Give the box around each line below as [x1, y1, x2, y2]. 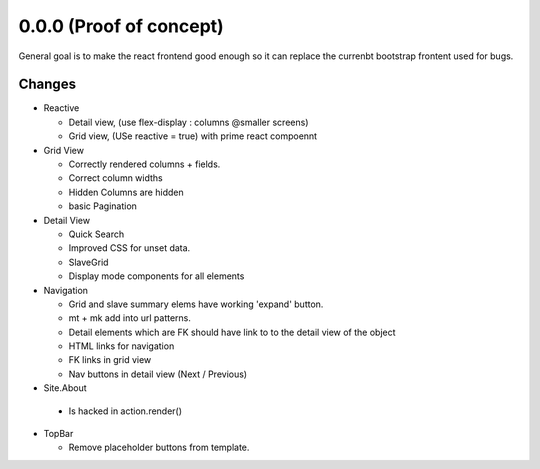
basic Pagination [68, 200, 137, 212]
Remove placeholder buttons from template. [68, 441, 250, 454]
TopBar [43, 428, 74, 440]
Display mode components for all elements [68, 270, 245, 282]
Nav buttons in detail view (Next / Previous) [68, 368, 248, 380]
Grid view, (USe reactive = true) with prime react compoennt [68, 130, 318, 142]
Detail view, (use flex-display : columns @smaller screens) [68, 116, 309, 128]
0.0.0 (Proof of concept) [18, 15, 224, 37]
